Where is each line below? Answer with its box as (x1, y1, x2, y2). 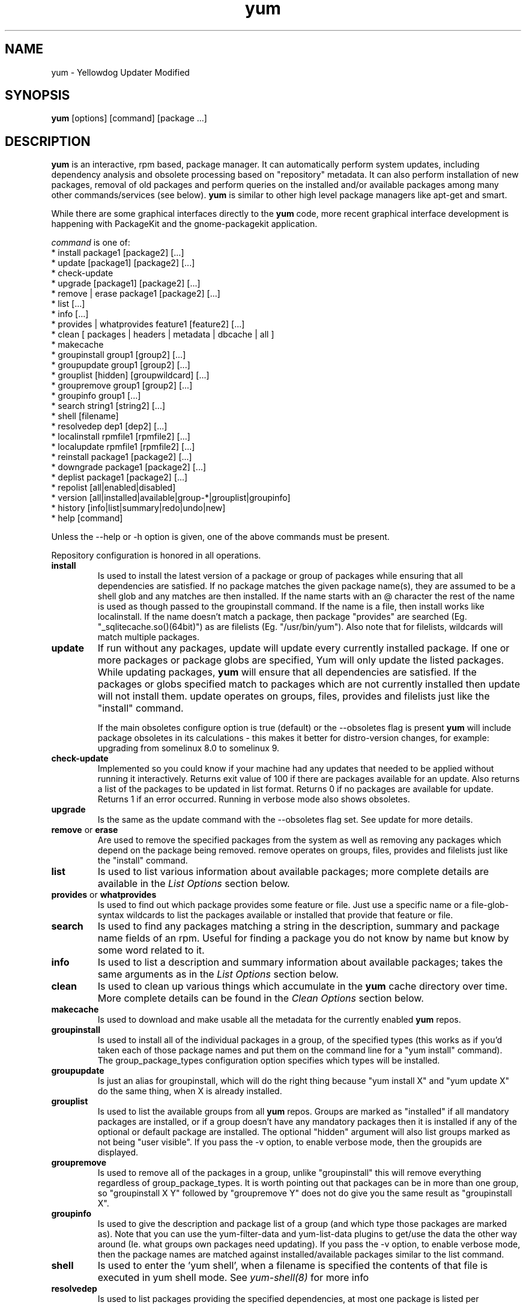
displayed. (97, 1147, 139, 1158)
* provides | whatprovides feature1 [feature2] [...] (51, 319, 245, 330)
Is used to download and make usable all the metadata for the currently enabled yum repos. (97, 1014, 461, 1025)
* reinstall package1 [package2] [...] (51, 452, 192, 462)
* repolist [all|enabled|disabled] (51, 482, 176, 493)
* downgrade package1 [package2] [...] (51, 462, 207, 473)
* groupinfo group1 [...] (51, 390, 141, 401)
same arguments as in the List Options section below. (97, 968, 339, 981)
